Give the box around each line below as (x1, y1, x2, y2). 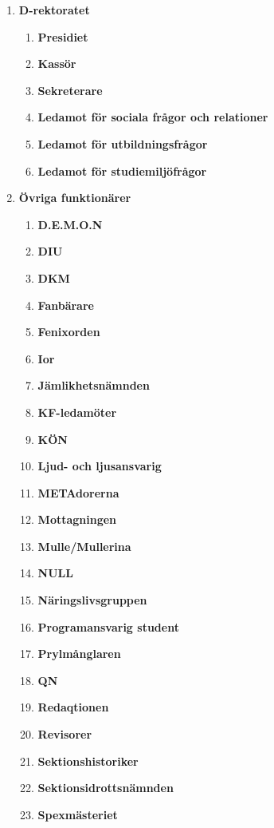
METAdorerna (37, 484, 119, 501)
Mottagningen (37, 511, 117, 528)
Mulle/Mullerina (37, 537, 131, 554)
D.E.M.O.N (37, 216, 103, 232)
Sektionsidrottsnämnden (37, 779, 174, 796)
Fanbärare (37, 296, 94, 313)
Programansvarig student (37, 618, 179, 635)
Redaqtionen (37, 699, 109, 715)
